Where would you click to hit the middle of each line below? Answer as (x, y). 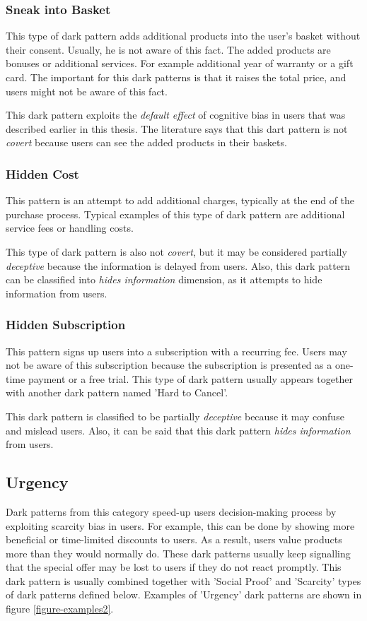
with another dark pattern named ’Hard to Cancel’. (117, 392)
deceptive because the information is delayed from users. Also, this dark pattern (178, 265)
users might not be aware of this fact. (87, 91)
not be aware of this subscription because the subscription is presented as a (169, 365)
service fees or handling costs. (70, 228)
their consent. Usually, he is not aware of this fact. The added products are (168, 49)
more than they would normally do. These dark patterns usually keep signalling (178, 553)
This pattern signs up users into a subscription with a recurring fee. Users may (176, 351)
